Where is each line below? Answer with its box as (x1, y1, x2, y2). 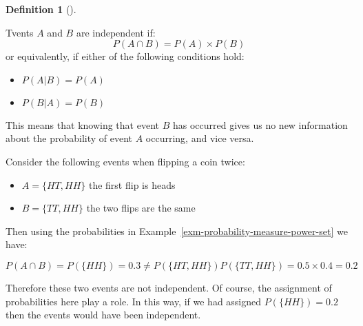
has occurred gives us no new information (172, 117, 348, 132)
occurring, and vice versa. (145, 131, 254, 145)
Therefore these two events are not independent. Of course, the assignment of (6, 280, 332, 294)
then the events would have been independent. (6, 307, 201, 322)
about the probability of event (6, 131, 133, 145)
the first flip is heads (88, 177, 176, 192)
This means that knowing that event (6, 117, 159, 132)
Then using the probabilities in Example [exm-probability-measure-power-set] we (6, 223, 348, 238)
